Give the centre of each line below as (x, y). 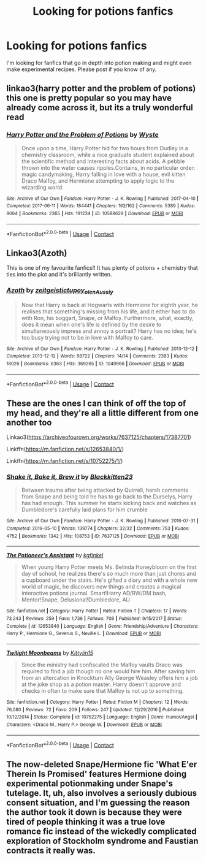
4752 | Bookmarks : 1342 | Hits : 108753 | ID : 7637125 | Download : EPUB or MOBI (93, 536)
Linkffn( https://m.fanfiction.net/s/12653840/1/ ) (65, 449)
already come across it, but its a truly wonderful (100, 108)
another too (29, 422)
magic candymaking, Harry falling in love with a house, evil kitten (103, 174)
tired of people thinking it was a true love (86, 822)
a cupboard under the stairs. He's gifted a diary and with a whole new (109, 580)
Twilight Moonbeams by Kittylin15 (50, 653)
